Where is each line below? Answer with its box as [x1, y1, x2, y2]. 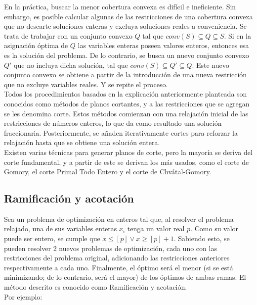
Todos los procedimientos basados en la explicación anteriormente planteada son [4, 89, 247, 99]
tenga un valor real [127, 223, 185, 234]
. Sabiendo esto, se [173, 233, 230, 244]
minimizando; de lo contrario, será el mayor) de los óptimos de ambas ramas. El [4, 272, 246, 282]
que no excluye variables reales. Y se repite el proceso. [4, 79, 168, 89]
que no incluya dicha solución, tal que [14, 59, 128, 70]
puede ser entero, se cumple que [4, 233, 100, 244]
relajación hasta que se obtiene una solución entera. [4, 137, 160, 148]
